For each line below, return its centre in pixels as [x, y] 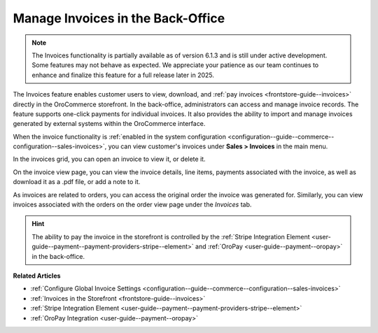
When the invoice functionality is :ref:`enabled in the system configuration [120, 136]
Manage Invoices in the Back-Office [119, 18]
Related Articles [37, 276]
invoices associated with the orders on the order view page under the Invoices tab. [132, 205]
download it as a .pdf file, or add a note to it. [77, 182]
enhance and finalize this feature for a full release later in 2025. [123, 75]
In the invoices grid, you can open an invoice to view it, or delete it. [109, 159]
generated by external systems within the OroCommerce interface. [109, 124]
